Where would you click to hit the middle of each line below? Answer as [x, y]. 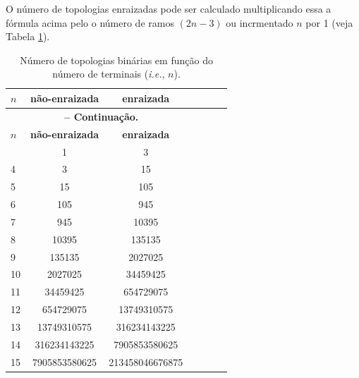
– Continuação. [102, 116]
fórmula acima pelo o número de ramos [90, 22]
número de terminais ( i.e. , [109, 74]
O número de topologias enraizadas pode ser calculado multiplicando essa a [169, 8]
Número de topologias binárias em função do [116, 60]
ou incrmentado [260, 22]
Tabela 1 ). [28, 36]
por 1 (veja [329, 22]
